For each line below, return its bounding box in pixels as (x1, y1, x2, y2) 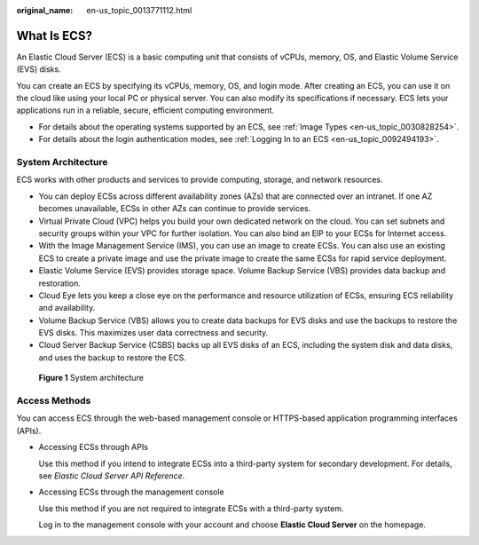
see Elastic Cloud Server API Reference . (38, 470, 185, 481)
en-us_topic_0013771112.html (86, 5, 192, 15)
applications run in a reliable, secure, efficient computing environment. (16, 105, 275, 115)
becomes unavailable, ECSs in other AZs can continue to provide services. (38, 203, 311, 214)
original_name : (16, 5, 74, 15)
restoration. (38, 278, 82, 288)
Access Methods (16, 395, 91, 407)
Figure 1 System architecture (38, 373, 144, 383)
